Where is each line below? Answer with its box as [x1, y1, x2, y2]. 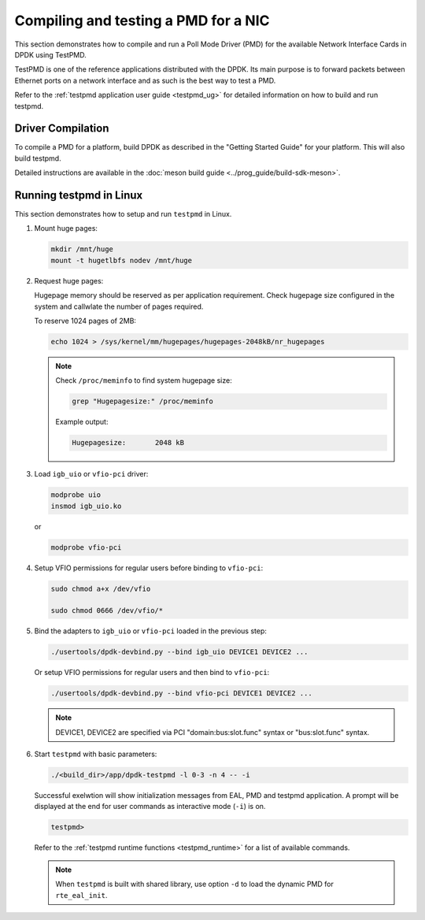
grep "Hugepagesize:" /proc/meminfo [72, 397, 214, 406]
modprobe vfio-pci [50, 543, 122, 551]
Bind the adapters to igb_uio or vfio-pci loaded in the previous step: [34, 626, 268, 636]
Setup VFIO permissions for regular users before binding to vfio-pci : [34, 563, 264, 573]
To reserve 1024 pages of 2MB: [34, 316, 137, 326]
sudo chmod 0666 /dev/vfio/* [50, 607, 164, 615]
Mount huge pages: [34, 224, 98, 233]
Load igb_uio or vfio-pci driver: [34, 469, 149, 479]
